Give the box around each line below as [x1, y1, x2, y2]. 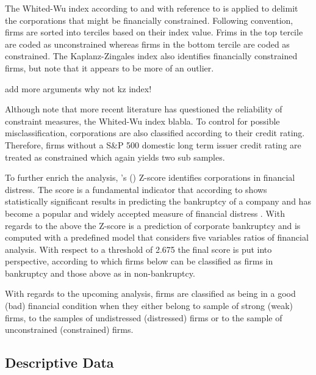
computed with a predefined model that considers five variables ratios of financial [5, 231, 309, 244]
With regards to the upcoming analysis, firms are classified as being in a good [5, 287, 296, 300]
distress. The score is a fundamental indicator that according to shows [5, 183, 267, 195]
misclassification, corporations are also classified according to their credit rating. [5, 126, 305, 139]
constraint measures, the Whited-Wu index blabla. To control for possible [5, 114, 280, 127]
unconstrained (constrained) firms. [5, 323, 134, 336]
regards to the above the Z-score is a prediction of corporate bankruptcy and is [5, 219, 301, 231]
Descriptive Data [5, 353, 114, 372]
